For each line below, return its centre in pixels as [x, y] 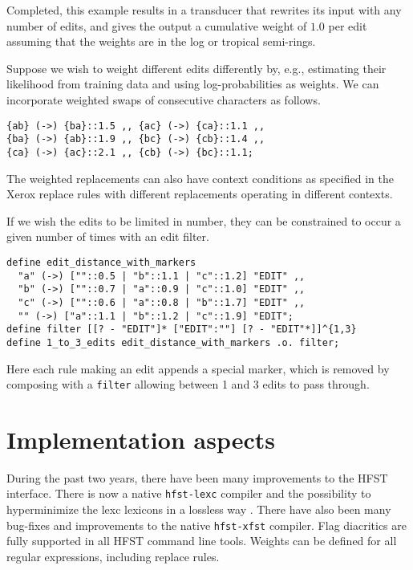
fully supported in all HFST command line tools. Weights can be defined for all [202, 541]
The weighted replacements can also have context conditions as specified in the [200, 178]
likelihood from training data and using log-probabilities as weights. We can [193, 84]
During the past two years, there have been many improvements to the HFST [197, 477]
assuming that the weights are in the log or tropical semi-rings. [161, 41]
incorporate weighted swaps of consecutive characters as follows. [164, 99]
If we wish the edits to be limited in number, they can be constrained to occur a [204, 220]
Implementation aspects [141, 439]
